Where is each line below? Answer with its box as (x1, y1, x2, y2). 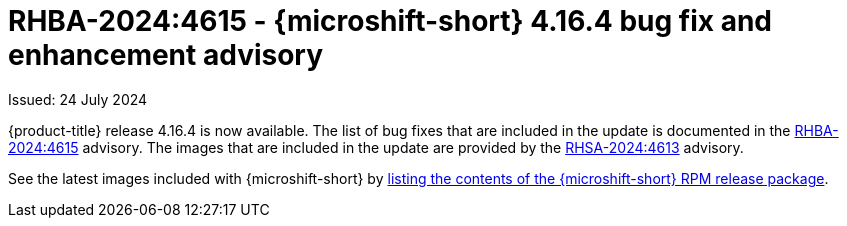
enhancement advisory (8, 38, 324, 72)
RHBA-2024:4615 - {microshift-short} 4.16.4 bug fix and (8, 4, 772, 38)
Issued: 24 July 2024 (8, 90, 148, 108)
